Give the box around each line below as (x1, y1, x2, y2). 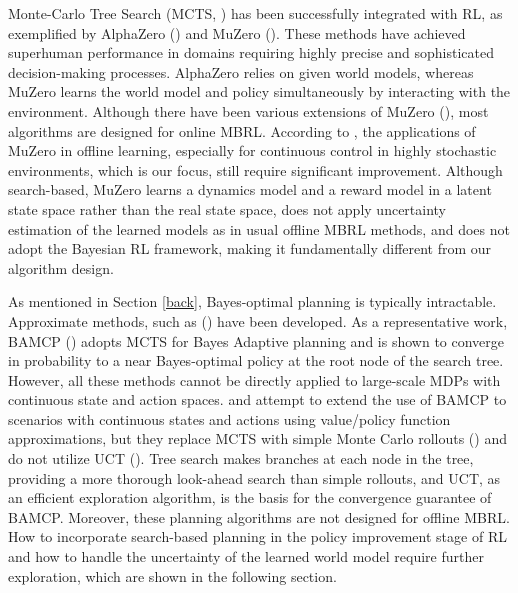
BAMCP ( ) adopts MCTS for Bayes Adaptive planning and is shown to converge (8, 330, 505, 351)
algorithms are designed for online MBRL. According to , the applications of (8, 120, 476, 141)
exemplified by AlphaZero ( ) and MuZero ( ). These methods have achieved (8, 22, 466, 43)
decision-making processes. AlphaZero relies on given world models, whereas (8, 61, 474, 82)
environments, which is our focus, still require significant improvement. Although (8, 159, 503, 180)
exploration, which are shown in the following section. (8, 565, 337, 586)
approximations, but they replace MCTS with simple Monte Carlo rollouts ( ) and (8, 428, 507, 449)
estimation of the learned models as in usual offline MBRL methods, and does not (8, 218, 510, 239)
